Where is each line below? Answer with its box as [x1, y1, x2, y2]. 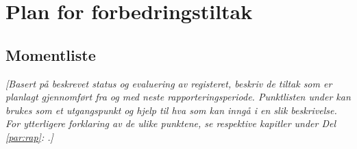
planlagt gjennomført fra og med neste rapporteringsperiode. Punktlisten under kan [5, 90, 351, 104]
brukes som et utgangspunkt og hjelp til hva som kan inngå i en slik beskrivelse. [5, 103, 337, 117]
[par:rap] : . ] [5, 129, 53, 144]
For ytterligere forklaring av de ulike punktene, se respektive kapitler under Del [5, 116, 336, 131]
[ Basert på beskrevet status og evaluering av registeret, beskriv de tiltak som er [5, 76, 332, 90]
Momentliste [5, 44, 96, 65]
